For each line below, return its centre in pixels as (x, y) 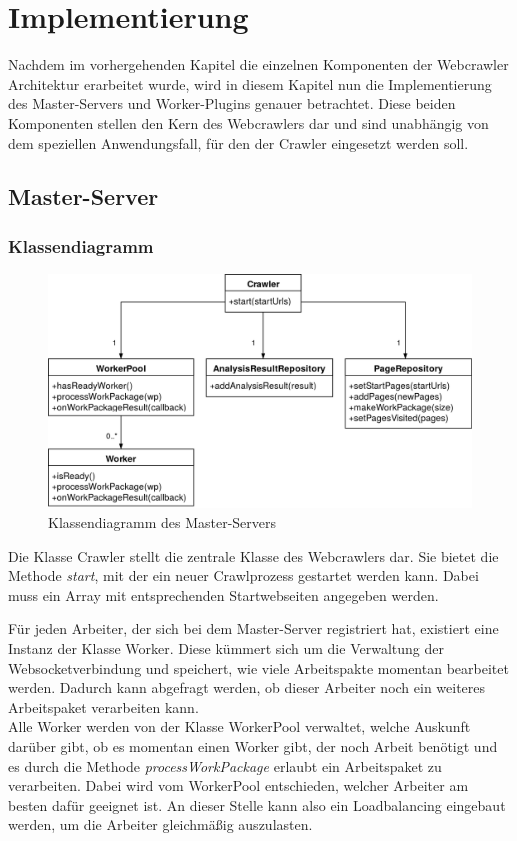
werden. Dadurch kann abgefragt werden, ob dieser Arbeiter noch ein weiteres (247, 687)
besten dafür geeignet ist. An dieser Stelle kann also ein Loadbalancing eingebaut (257, 804)
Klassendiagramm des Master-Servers (162, 522)
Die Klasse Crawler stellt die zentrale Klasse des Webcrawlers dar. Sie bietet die (253, 555)
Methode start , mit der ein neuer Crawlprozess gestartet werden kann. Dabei (243, 575)
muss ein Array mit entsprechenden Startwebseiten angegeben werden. (223, 594)
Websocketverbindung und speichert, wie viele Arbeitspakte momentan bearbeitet (258, 667)
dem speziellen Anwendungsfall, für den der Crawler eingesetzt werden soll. (238, 142)
